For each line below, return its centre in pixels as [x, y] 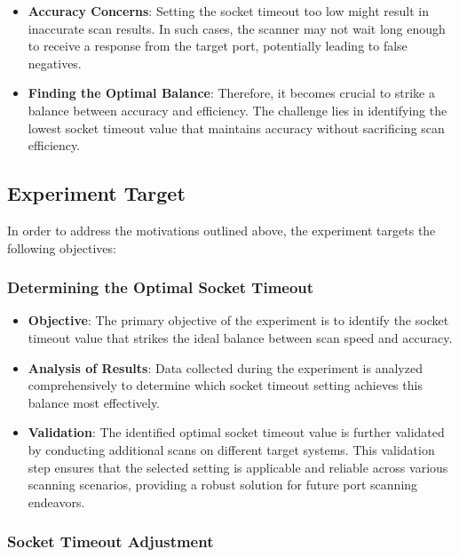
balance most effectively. [94, 402]
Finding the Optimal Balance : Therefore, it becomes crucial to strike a [232, 93]
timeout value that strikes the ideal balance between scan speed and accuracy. [240, 337]
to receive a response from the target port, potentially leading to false [218, 46]
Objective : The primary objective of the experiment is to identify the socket [238, 320]
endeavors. [56, 501]
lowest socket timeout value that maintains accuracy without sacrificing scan [236, 127]
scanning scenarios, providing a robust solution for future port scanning [223, 485]
